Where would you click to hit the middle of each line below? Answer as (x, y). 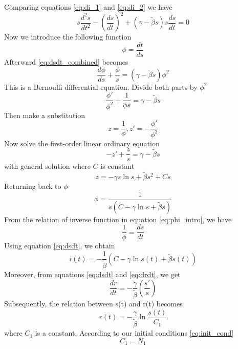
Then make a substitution (45, 115)
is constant (117, 166)
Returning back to (33, 186)
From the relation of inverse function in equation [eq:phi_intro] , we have (118, 219)
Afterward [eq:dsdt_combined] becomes (66, 61)
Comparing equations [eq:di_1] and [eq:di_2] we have (88, 7)
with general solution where (47, 166)
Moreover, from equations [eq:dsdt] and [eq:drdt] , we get (92, 274)
